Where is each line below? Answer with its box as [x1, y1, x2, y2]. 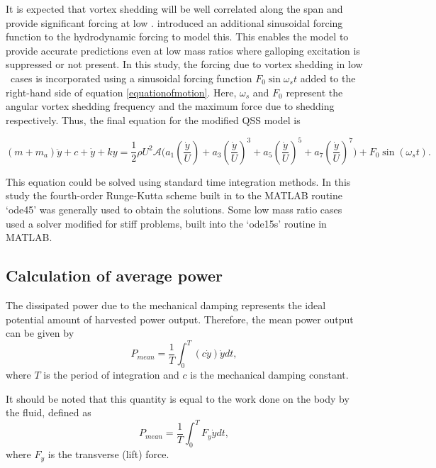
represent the [286, 84, 343, 99]
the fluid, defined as [6, 405, 91, 420]
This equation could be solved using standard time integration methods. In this [6, 174, 351, 189]
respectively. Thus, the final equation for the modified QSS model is [6, 112, 301, 127]
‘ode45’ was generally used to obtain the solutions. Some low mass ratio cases [6, 202, 342, 217]
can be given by [6, 325, 74, 340]
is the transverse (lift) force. [47, 447, 169, 462]
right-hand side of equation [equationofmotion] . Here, [6, 84, 237, 99]
